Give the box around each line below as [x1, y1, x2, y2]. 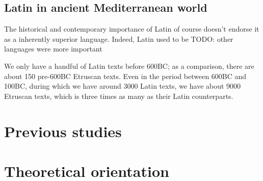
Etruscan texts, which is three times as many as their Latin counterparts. [4, 90, 233, 101]
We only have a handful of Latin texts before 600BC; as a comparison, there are [4, 60, 254, 71]
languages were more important [4, 43, 102, 54]
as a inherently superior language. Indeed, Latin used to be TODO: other [4, 33, 233, 44]
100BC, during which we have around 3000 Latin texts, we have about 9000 [4, 81, 241, 91]
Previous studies [4, 120, 122, 141]
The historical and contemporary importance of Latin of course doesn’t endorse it [4, 23, 259, 34]
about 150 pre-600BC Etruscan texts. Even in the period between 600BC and [4, 70, 247, 81]
